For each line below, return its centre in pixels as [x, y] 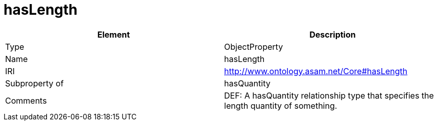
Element [114, 34]
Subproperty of [34, 83]
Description [333, 34]
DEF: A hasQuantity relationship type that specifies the [329, 95]
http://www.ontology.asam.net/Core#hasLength [316, 71]
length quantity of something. [281, 105]
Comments [26, 100]
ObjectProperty [254, 46]
